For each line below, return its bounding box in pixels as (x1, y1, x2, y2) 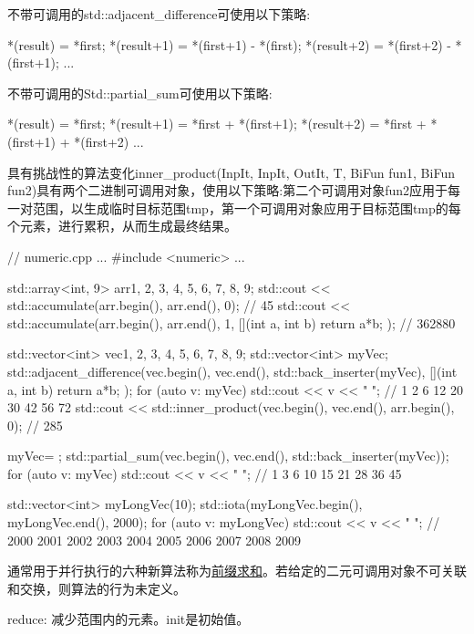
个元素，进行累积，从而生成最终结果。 (7, 216, 237, 235)
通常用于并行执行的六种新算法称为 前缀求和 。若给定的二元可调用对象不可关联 (7, 561, 467, 580)
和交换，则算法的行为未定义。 (7, 578, 186, 598)
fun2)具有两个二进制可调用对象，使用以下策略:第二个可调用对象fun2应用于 (7, 181, 448, 200)
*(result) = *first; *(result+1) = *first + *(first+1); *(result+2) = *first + (7, 114, 427, 133)
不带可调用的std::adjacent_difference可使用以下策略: (7, 5, 311, 23)
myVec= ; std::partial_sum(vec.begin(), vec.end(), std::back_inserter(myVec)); (7, 446, 449, 465)
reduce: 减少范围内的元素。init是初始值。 (7, 609, 250, 629)
